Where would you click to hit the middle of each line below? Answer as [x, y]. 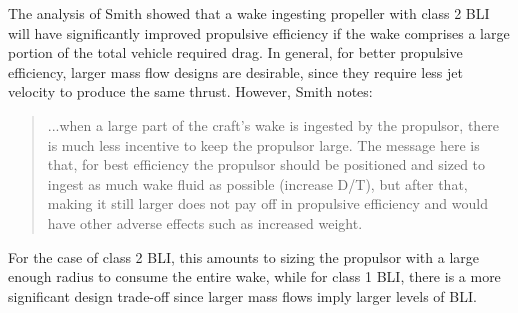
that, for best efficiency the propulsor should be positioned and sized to [266, 164]
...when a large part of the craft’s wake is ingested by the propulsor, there [273, 124]
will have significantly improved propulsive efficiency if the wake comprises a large [259, 32]
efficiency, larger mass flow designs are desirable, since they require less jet [235, 71]
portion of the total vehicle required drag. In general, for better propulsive [235, 52]
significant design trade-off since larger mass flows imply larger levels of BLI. [242, 295]
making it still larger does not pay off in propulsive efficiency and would [267, 203]
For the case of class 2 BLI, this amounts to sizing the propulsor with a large [244, 256]
